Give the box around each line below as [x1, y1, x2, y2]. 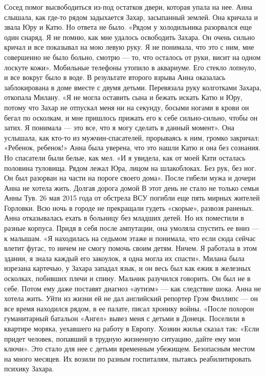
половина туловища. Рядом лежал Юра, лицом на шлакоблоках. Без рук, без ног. [4, 162, 257, 173]
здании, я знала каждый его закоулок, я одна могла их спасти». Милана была [4, 252, 245, 263]
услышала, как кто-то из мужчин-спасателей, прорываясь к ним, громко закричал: [4, 132, 260, 143]
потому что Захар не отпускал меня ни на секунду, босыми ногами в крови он [4, 102, 249, 112]
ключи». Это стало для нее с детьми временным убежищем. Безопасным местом [4, 343, 255, 354]
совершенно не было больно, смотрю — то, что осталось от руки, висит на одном [4, 51, 261, 62]
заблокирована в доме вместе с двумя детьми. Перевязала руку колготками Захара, [4, 82, 261, 92]
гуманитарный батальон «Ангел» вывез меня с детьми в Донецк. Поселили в [4, 313, 245, 324]
